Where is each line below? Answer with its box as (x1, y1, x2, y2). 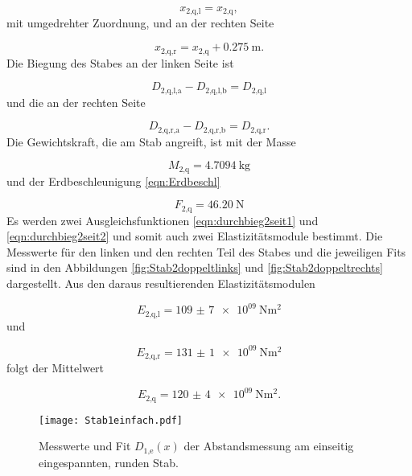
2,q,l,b (205, 86, 227, 95)
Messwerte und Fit (39, 437, 131, 454)
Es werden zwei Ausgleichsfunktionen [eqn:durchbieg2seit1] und (6, 211, 319, 228)
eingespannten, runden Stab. (39, 453, 179, 470)
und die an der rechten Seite (6, 93, 146, 110)
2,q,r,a (158, 125, 180, 134)
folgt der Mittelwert (6, 359, 105, 376)
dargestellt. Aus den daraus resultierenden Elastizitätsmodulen (6, 275, 315, 292)
